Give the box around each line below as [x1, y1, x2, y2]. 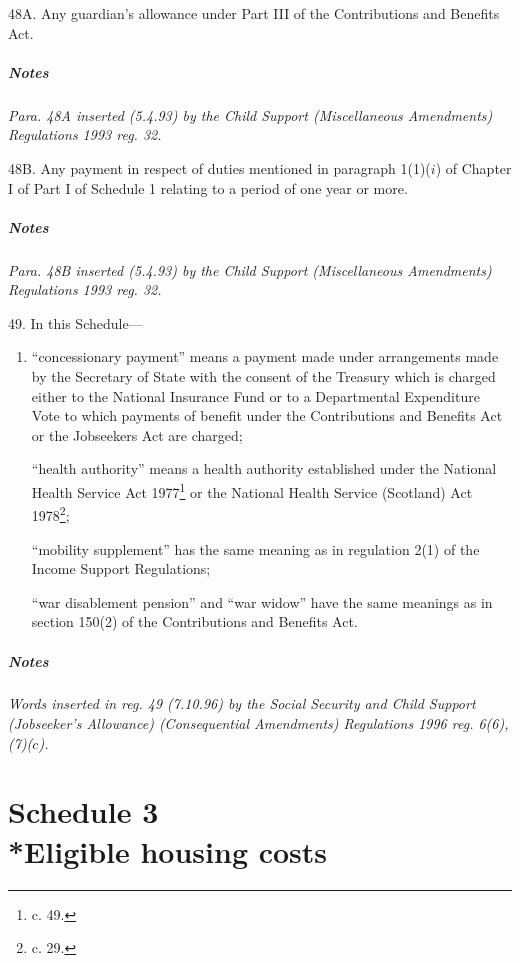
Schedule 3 [8, 791, 159, 832]
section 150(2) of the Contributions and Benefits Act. [31, 611, 358, 632]
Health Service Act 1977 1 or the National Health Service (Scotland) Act [31, 479, 473, 502]
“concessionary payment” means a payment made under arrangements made [31, 346, 499, 367]
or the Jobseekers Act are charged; [31, 424, 243, 445]
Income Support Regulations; [31, 558, 211, 579]
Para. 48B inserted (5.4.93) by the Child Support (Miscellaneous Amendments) [8, 259, 492, 280]
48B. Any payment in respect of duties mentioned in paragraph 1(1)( [8, 157, 431, 178]
